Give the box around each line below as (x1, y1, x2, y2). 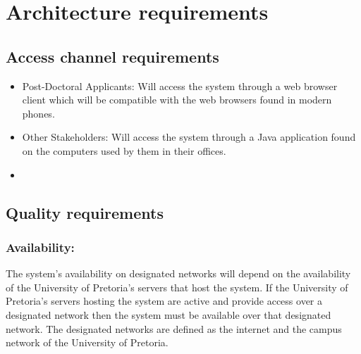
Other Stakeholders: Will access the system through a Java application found (22, 129, 356, 144)
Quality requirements (6, 201, 164, 223)
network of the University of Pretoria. (6, 335, 169, 350)
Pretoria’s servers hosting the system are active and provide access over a (6, 293, 323, 308)
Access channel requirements (6, 45, 219, 67)
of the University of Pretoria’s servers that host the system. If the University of (6, 279, 348, 294)
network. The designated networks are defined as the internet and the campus (6, 321, 342, 336)
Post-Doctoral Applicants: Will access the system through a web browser (22, 78, 338, 93)
